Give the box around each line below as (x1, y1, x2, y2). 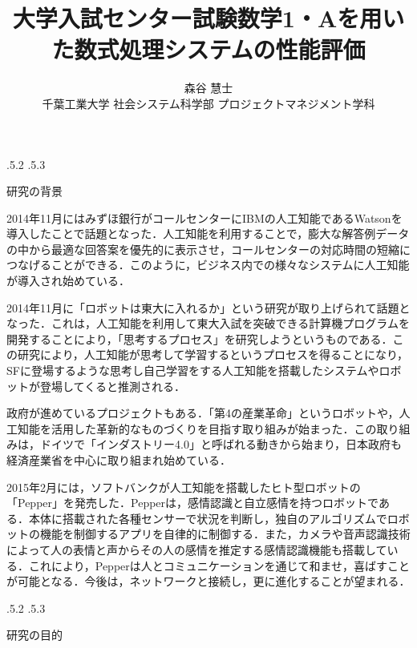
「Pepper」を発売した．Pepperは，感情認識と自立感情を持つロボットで (6, 494, 379, 511)
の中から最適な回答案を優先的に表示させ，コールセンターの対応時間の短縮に (6, 240, 411, 257)
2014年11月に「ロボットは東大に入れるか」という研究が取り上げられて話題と (6, 299, 411, 316)
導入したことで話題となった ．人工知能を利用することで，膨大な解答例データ (6, 225, 410, 242)
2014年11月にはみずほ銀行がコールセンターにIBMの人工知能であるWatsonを (6, 209, 403, 226)
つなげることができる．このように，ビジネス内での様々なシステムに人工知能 (6, 256, 410, 273)
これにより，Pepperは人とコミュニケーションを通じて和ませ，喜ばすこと (28, 557, 411, 574)
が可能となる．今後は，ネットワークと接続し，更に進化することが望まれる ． (6, 573, 411, 590)
